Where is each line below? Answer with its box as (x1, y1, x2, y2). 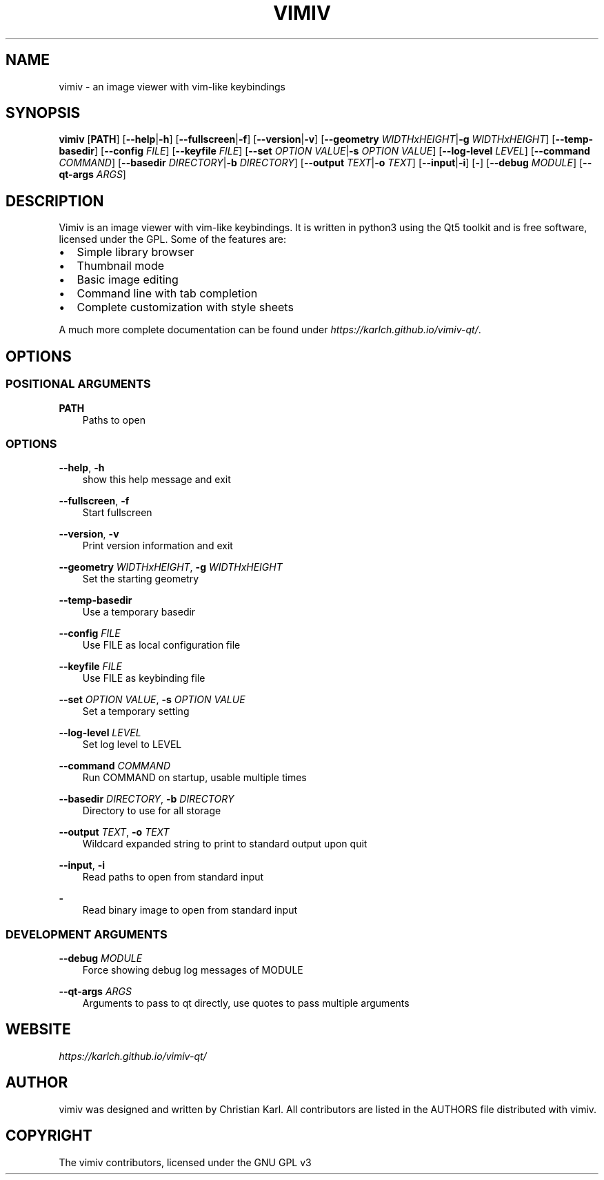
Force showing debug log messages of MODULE (82, 964, 303, 976)
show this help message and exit (82, 473, 231, 486)
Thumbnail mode (77, 259, 164, 273)
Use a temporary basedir (82, 606, 196, 618)
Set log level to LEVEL (82, 738, 182, 751)
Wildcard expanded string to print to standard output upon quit (82, 838, 368, 850)
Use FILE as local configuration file (82, 639, 241, 651)
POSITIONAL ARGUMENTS (6, 377, 151, 391)
